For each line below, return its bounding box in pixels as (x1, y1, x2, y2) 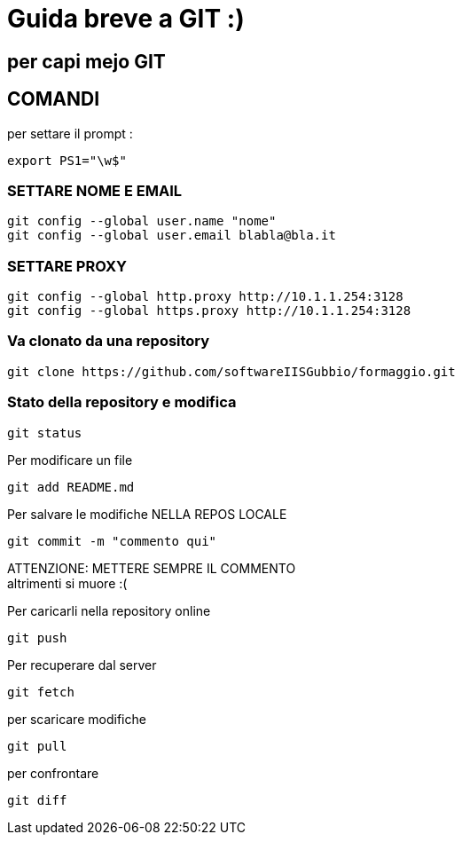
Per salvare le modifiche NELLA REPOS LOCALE (7, 506, 287, 522)
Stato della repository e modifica (7, 393, 237, 412)
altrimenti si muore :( (7, 575, 128, 591)
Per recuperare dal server (7, 657, 157, 673)
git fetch (7, 684, 74, 699)
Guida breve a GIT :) (7, 4, 245, 34)
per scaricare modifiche (7, 711, 146, 727)
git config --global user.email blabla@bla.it (7, 228, 336, 243)
